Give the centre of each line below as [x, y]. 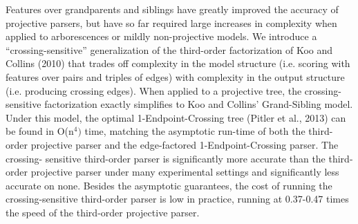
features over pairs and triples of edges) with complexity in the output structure [175, 76]
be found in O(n [40, 131]
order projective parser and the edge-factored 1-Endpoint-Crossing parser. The [172, 144]
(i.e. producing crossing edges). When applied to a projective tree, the [154, 90]
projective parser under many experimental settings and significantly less [185, 172]
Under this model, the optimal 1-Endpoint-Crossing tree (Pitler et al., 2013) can [176, 117]
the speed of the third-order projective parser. [103, 212]
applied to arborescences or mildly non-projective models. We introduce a [161, 36]
